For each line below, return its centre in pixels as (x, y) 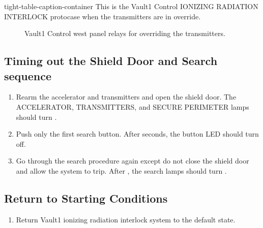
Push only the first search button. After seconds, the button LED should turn (137, 134)
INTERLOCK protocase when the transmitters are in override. (103, 16)
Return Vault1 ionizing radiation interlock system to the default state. (126, 219)
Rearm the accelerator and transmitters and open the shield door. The (126, 97)
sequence (28, 75)
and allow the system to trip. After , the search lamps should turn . (121, 170)
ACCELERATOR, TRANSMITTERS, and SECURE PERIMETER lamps (133, 106)
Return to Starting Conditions (86, 198)
